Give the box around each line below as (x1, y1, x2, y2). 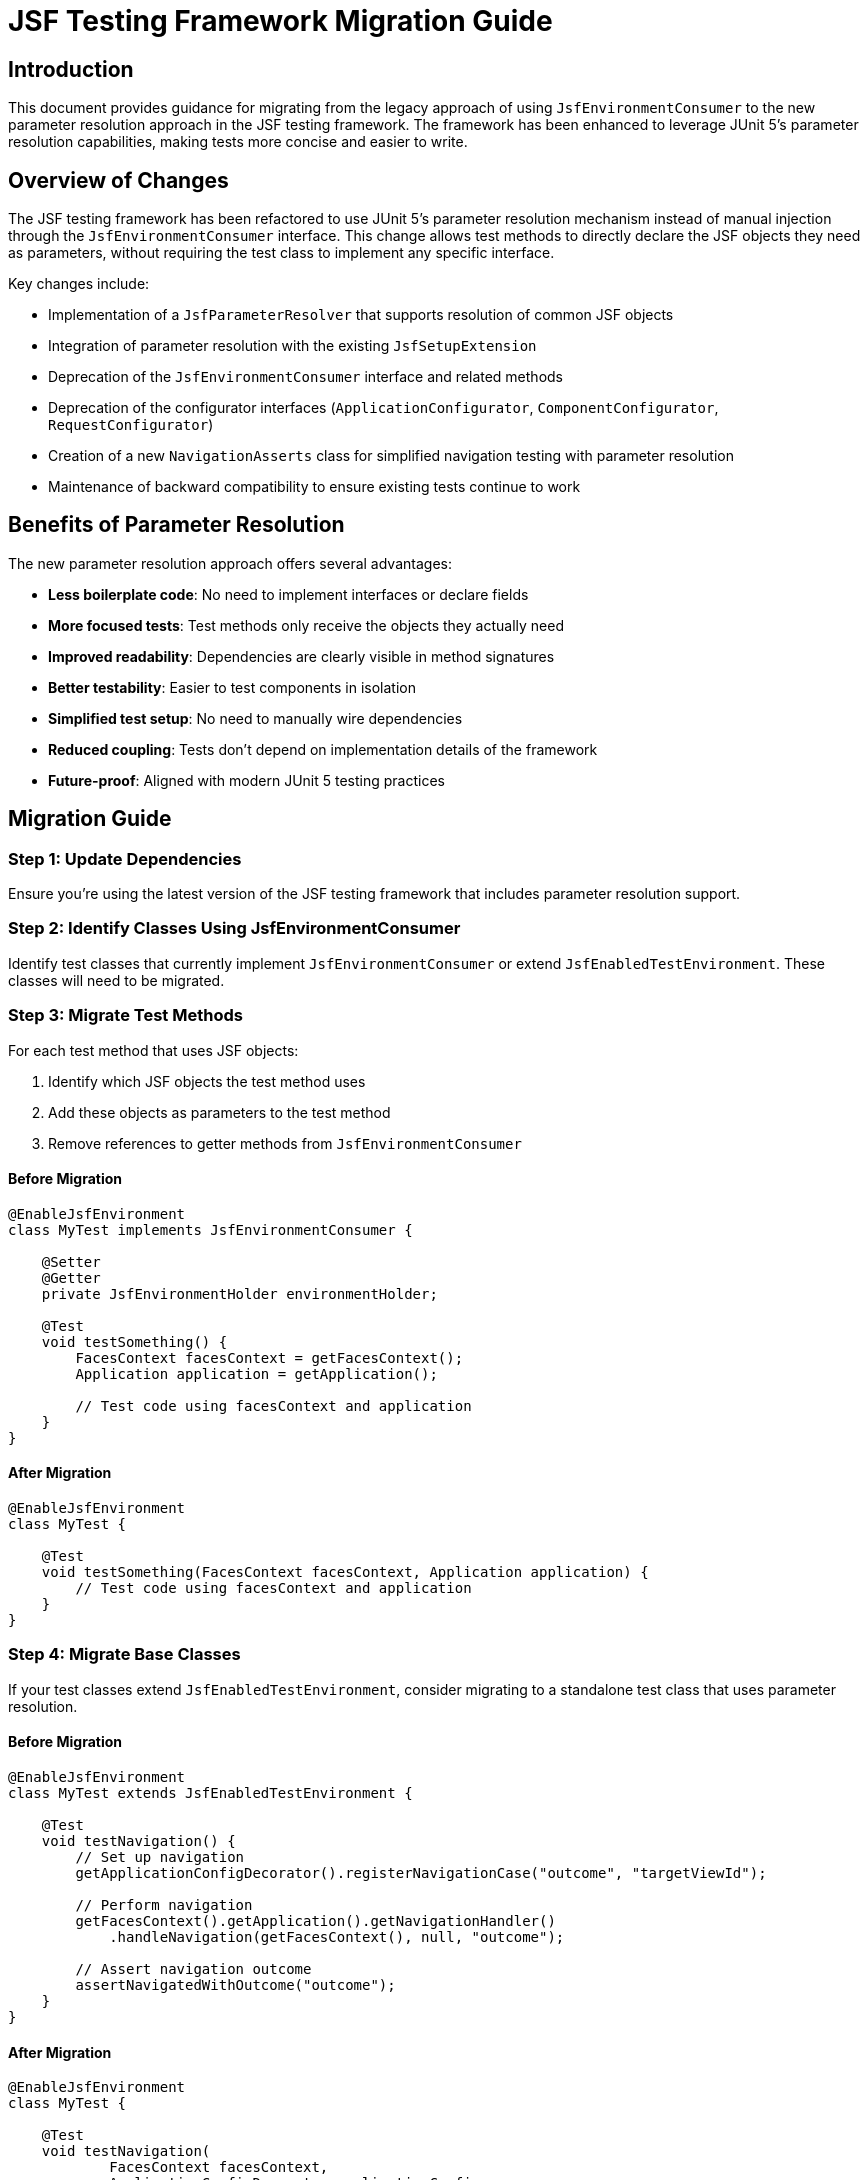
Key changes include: (8, 275, 150, 293)
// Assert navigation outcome (75, 1960, 312, 1977)
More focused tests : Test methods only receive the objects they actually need (48, 616, 564, 634)
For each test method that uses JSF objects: (8, 1041, 299, 1059)
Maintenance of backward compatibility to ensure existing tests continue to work (48, 478, 581, 496)
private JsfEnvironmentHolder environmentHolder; (41, 1285, 438, 1302)
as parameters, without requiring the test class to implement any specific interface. (8, 244, 555, 262)
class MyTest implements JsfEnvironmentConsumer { (8, 1221, 413, 1238)
